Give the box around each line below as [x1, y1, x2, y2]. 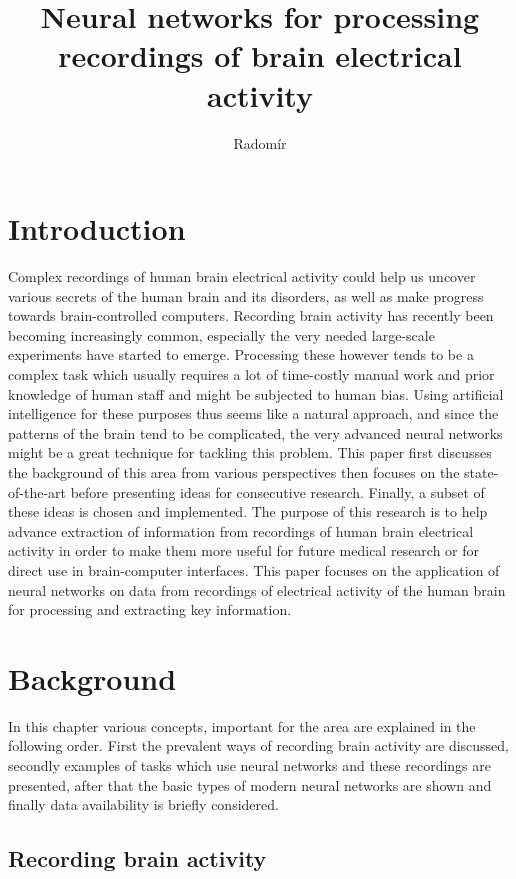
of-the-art [8, 481, 66, 502]
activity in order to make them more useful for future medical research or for [8, 540, 480, 561]
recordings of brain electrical [58, 35, 462, 76]
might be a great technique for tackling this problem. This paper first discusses [8, 442, 492, 463]
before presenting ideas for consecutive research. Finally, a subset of [70, 481, 485, 502]
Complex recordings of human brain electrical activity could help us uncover [8, 266, 476, 287]
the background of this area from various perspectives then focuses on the [8, 461, 460, 482]
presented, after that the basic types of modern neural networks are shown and [8, 774, 492, 795]
